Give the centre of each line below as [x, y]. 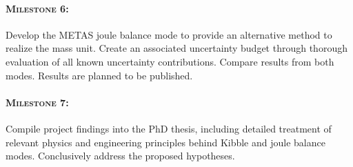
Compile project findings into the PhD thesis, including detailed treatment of [169, 128]
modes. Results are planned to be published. [99, 75]
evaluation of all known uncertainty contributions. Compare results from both [170, 61]
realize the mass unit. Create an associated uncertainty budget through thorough [176, 48]
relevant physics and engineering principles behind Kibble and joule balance [165, 142]
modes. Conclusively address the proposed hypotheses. [120, 156]
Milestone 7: [37, 102]
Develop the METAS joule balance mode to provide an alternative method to [169, 34]
